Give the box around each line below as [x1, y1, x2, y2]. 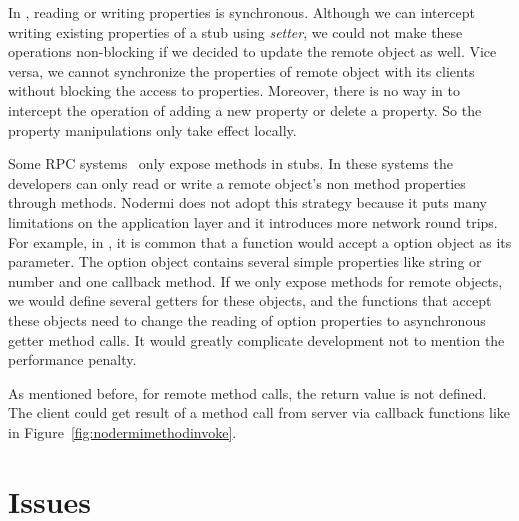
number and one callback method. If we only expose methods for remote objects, [8, 270, 503, 291]
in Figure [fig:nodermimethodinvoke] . [8, 421, 237, 442]
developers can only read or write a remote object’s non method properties [8, 172, 466, 193]
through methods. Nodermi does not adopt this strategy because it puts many [8, 192, 487, 213]
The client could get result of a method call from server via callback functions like [8, 402, 511, 423]
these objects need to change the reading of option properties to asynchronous [8, 309, 486, 330]
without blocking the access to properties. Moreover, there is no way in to [8, 80, 460, 101]
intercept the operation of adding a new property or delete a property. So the [8, 99, 482, 120]
